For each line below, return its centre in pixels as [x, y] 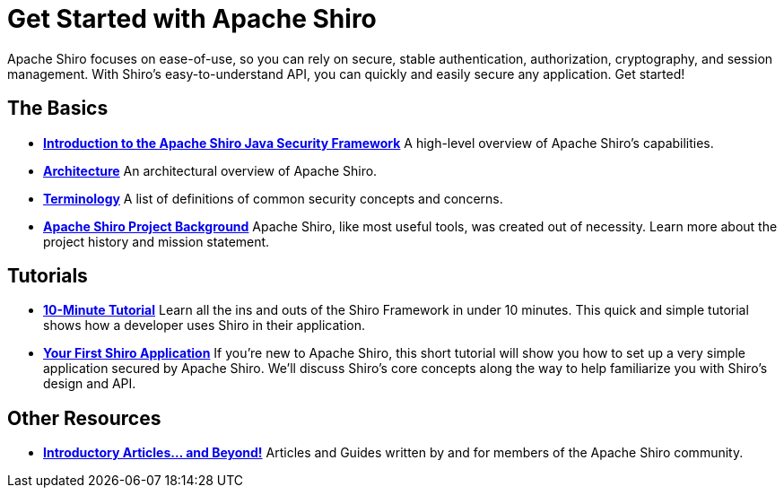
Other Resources [84, 418]
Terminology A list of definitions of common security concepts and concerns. [273, 198]
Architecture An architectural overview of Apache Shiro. [210, 170]
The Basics [58, 109]
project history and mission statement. [157, 241]
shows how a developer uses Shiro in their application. [205, 326]
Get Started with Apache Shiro [192, 19]
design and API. [90, 384]
